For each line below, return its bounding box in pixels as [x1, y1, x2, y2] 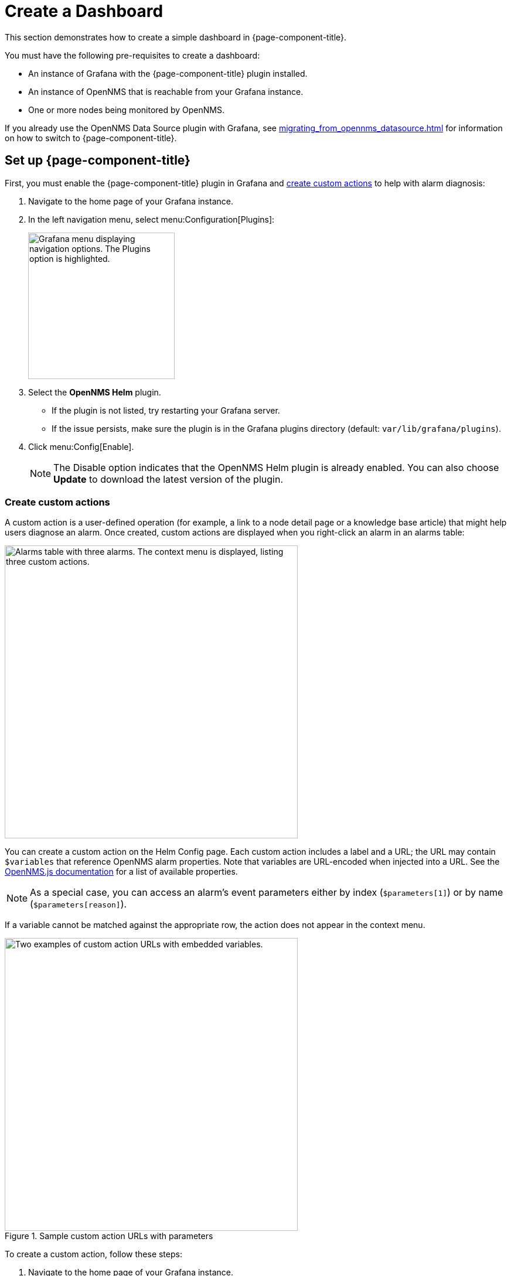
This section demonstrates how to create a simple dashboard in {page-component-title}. [5, 32, 347, 42]
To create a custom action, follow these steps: [5, 1249, 182, 1260]
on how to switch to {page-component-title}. [5, 132, 177, 143]
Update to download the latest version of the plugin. [53, 473, 283, 485]
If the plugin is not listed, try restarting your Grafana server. [52, 405, 280, 415]
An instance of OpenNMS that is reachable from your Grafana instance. [28, 86, 304, 97]
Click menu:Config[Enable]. [28, 441, 134, 452]
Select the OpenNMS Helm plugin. [28, 387, 161, 397]
